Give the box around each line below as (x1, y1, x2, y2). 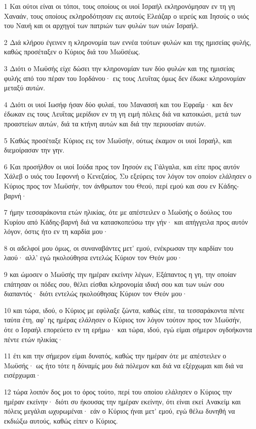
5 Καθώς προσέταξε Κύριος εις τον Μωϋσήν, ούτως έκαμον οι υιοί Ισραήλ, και (4, 135, 232, 145)
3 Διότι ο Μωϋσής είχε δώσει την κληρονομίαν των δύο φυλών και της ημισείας (4, 63, 235, 73)
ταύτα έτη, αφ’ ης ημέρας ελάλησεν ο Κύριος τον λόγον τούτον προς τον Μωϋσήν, (4, 314, 242, 325)
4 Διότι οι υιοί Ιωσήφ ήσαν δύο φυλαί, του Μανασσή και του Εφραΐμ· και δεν (4, 99, 233, 109)
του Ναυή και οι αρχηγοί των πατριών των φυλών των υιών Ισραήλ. (4, 20, 199, 31)
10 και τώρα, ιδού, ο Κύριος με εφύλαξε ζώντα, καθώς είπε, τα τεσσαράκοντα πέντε (4, 305, 245, 315)
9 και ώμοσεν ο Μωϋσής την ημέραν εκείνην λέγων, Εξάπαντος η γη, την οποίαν (4, 269, 236, 279)
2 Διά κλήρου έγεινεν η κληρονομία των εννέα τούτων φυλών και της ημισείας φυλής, (4, 37, 252, 47)
